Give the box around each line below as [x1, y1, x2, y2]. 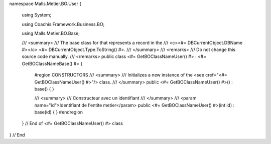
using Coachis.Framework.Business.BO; [22, 21, 105, 27]
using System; [22, 12, 52, 18]
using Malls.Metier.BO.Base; [22, 30, 80, 36]
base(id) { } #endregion [34, 109, 83, 115]
